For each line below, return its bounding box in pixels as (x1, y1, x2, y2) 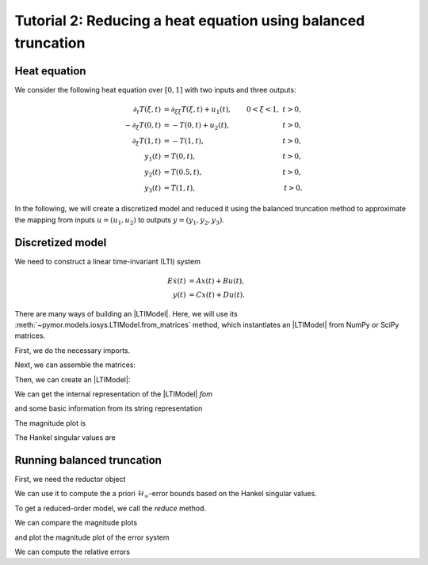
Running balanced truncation (14, 453, 162, 467)
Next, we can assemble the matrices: (14, 360, 136, 370)
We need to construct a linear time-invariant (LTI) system (14, 256, 201, 266)
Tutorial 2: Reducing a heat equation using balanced (14, 12, 365, 29)
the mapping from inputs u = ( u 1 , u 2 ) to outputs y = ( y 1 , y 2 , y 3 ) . (14, 214, 225, 226)
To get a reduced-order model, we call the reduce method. (14, 503, 206, 513)
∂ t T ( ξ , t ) (133, 105, 162, 116)
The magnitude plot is (14, 418, 86, 427)
